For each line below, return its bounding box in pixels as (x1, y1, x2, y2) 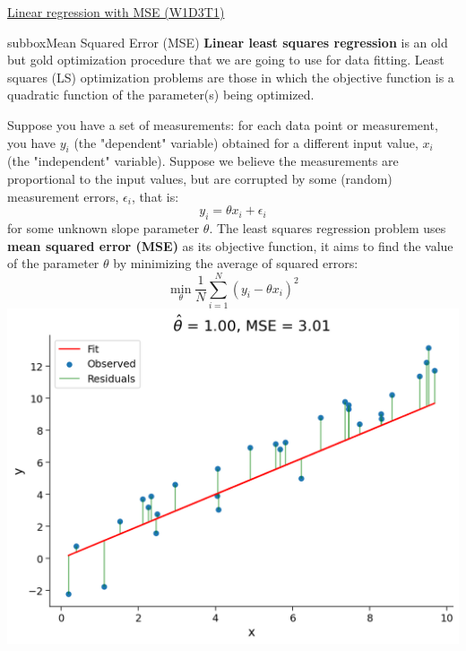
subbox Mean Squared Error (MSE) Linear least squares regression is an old (7, 32, 448, 51)
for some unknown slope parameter (7, 218, 200, 237)
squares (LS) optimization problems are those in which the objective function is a (7, 67, 454, 86)
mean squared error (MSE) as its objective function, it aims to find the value (7, 236, 453, 255)
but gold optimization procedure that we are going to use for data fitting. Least (7, 50, 444, 69)
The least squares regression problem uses (216, 218, 446, 237)
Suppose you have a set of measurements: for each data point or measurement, (7, 115, 438, 134)
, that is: (131, 187, 179, 205)
